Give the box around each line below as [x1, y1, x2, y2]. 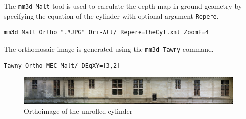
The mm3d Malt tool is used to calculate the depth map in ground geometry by [4, 1, 242, 11]
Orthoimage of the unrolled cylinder [24, 105, 133, 116]
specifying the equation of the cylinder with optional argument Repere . [4, 10, 219, 21]
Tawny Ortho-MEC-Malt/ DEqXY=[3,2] [4, 62, 121, 69]
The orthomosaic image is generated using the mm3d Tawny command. [4, 43, 214, 54]
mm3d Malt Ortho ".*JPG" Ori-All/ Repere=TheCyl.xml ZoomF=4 [4, 29, 209, 36]
